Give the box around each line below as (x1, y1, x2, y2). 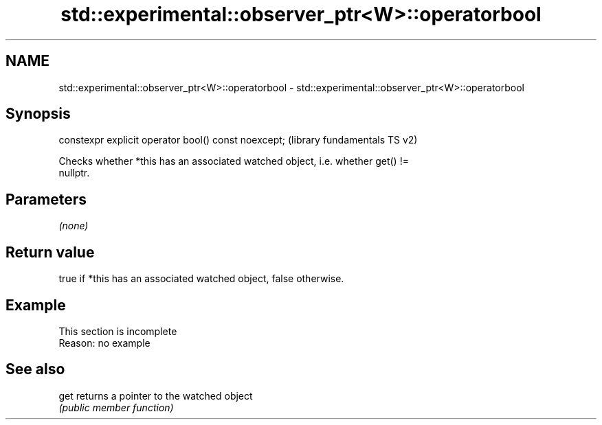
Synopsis (5, 105, 71, 123)
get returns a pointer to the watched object (58, 389, 253, 402)
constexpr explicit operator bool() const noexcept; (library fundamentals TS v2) (58, 134, 418, 146)
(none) (58, 220, 89, 232)
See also (5, 360, 65, 378)
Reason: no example (58, 336, 150, 349)
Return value (5, 243, 95, 261)
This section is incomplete (58, 325, 177, 337)
